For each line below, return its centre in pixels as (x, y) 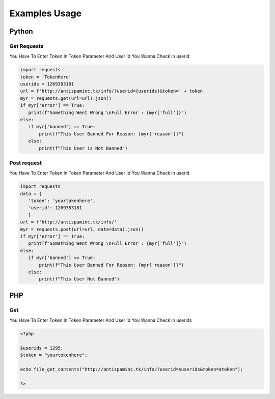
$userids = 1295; (42, 348)
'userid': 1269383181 (55, 208)
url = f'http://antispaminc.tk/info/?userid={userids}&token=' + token (112, 91)
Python (21, 31)
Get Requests (26, 46)
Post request (25, 163)
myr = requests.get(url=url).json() (66, 98)
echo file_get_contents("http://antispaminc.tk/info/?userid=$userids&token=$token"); (132, 369)
